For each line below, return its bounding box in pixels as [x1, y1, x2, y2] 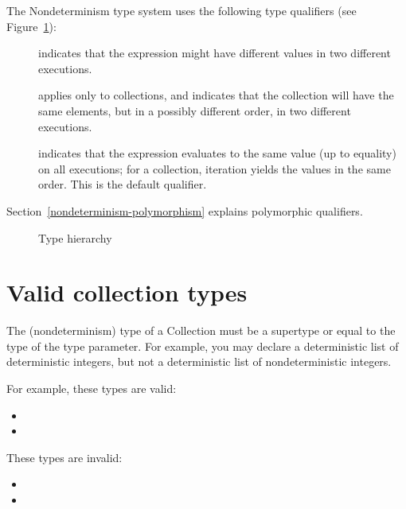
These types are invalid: [6, 449, 123, 465]
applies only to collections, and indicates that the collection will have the [38, 87, 394, 103]
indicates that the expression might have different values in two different [38, 45, 391, 61]
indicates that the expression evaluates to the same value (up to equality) [38, 145, 396, 161]
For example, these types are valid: [6, 380, 177, 397]
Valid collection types [6, 276, 248, 309]
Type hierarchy [38, 229, 112, 246]
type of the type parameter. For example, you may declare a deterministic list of [6, 337, 399, 354]
